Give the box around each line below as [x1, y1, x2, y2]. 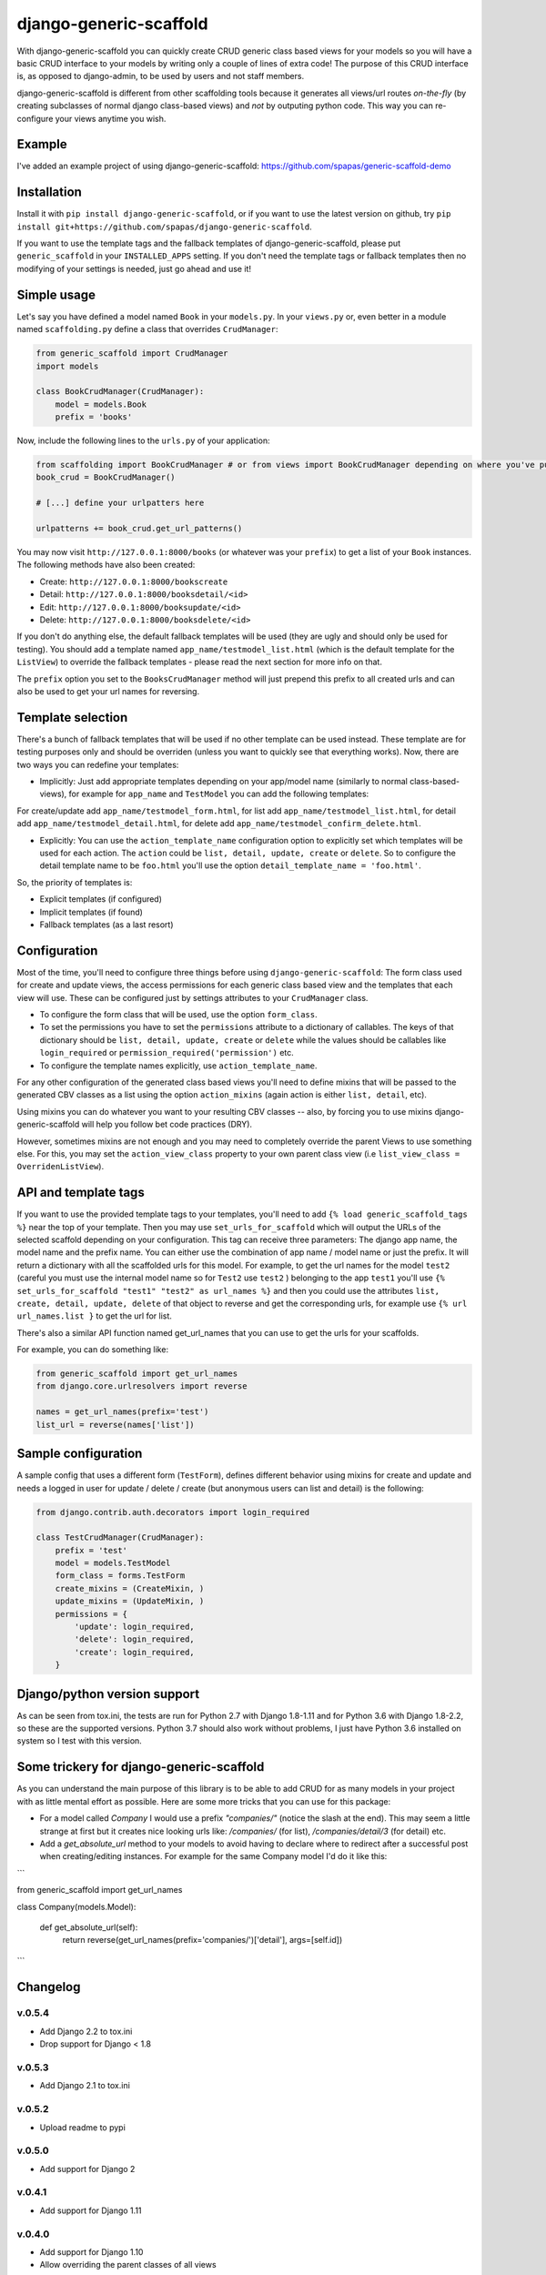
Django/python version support [16, 1686, 200, 1702]
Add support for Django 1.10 [39, 2246, 144, 2257]
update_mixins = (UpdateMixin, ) [55, 1596, 205, 1606]
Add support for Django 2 [39, 2163, 136, 2174]
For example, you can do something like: [16, 1344, 168, 1355]
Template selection [16, 710, 128, 725]
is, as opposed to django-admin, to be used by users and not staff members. [16, 71, 305, 82]
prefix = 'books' [55, 412, 133, 422]
